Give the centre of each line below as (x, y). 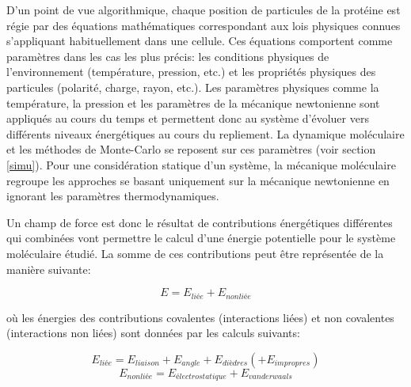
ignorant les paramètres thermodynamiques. (113, 196)
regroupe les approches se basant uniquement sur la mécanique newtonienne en (198, 180)
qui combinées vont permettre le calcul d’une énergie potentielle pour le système (201, 238)
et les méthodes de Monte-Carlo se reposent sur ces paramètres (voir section (191, 149)
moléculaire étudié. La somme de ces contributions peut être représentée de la (195, 253)
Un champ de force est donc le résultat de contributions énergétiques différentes (200, 222)
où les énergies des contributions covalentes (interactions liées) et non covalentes (200, 317)
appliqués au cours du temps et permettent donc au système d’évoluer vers (188, 118)
